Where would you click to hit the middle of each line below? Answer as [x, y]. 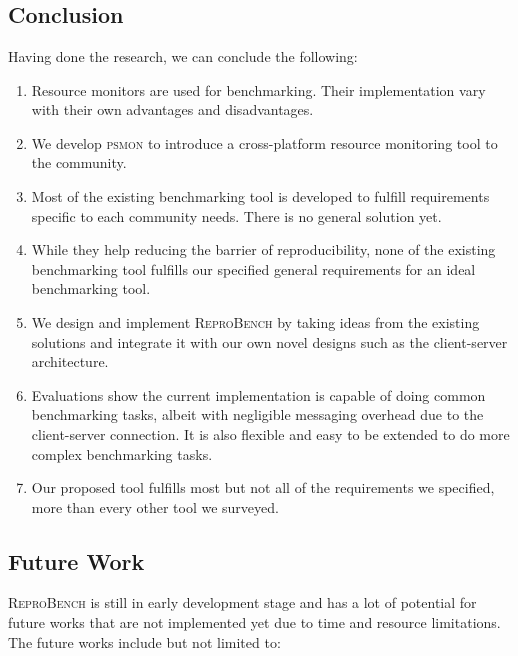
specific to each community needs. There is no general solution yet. [236, 215]
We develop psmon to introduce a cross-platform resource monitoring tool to [264, 142]
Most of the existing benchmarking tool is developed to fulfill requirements [260, 195]
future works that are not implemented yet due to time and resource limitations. [254, 622]
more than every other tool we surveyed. [155, 506]
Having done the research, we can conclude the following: [183, 56]
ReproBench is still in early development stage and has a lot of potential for [242, 602]
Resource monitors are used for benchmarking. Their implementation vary [258, 89]
